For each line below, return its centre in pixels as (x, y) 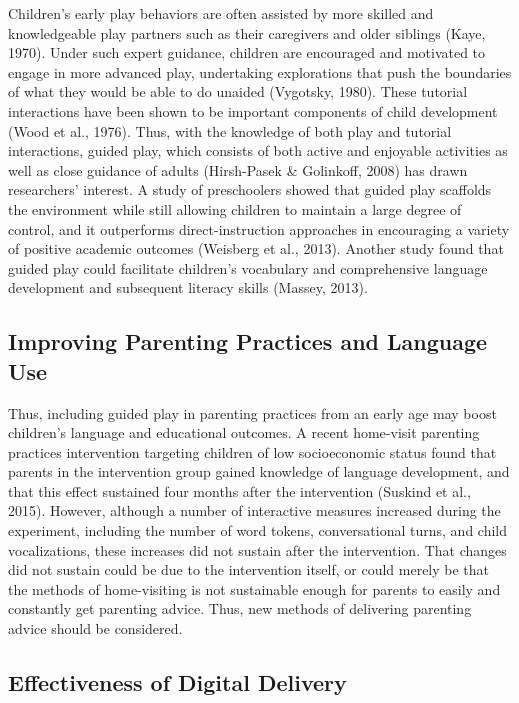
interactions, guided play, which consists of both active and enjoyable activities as (258, 150)
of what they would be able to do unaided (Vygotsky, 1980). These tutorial (238, 91)
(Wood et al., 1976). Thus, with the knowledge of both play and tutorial (230, 130)
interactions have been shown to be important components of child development (253, 110)
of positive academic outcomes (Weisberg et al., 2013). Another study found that (256, 248)
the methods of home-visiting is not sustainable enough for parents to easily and (254, 588)
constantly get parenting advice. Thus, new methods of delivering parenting (240, 608)
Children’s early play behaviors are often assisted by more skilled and (221, 13)
